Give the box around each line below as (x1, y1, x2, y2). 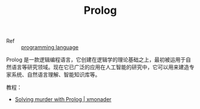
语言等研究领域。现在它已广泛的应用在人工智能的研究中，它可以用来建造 (11, 63, 189, 71)
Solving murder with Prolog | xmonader (14, 96, 112, 103)
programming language (21, 44, 79, 51)
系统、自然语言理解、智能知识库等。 (11, 71, 100, 78)
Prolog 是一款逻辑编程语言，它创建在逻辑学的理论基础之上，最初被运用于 (6, 56, 186, 63)
